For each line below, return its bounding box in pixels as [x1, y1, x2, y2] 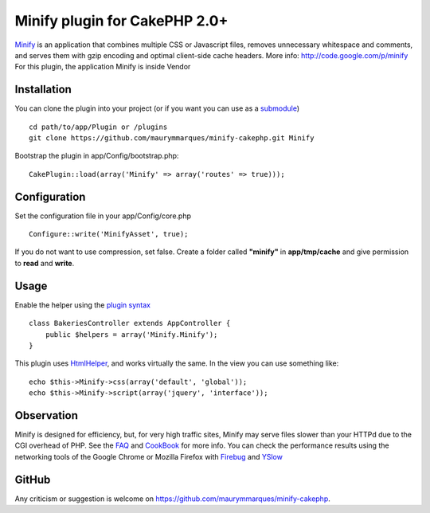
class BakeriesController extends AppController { [29, 319, 231, 328]
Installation [14, 83, 72, 96]
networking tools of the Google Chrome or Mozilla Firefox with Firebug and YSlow [14, 452, 283, 461]
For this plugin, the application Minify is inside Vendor [14, 62, 191, 72]
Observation [14, 409, 79, 422]
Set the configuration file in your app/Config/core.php [14, 211, 191, 221]
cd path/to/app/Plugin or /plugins [29, 122, 168, 131]
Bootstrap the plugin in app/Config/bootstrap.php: [14, 151, 179, 161]
